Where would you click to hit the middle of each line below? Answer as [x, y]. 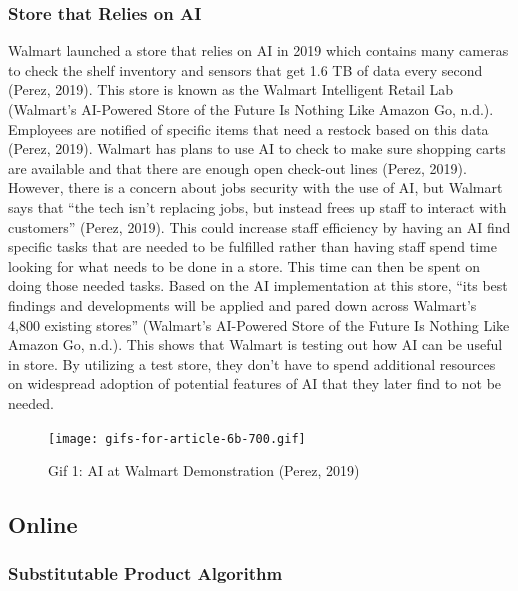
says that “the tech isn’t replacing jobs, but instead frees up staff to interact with [257, 206]
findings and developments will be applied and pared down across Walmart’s [242, 304]
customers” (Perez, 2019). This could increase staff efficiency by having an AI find [259, 226]
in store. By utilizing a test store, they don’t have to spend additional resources [252, 363]
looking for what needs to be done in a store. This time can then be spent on [244, 265]
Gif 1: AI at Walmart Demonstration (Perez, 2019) [204, 470]
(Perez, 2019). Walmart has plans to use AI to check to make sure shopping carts [257, 148]
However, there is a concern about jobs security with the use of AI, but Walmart [255, 187]
